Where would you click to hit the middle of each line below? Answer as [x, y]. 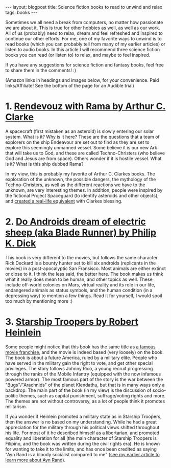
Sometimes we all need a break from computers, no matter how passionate [84, 22]
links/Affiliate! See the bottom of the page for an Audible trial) [70, 86]
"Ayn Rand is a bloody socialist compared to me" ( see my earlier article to [82, 454]
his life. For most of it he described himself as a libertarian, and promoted [82, 433]
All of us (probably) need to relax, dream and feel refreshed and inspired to [84, 33]
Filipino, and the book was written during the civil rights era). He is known [83, 443]
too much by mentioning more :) [39, 301]
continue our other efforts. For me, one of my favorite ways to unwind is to [83, 39]
